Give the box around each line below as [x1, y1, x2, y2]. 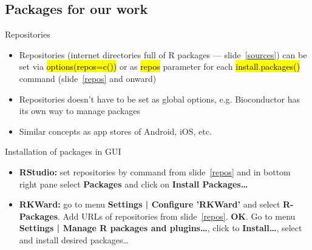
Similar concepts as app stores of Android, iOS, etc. [19, 124, 212, 137]
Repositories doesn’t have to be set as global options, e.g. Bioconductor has [19, 92, 300, 105]
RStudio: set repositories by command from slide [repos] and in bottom [19, 165, 291, 178]
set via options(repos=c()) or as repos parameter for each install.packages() [19, 60, 300, 73]
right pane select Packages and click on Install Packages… [19, 177, 248, 190]
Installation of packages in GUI [5, 145, 121, 158]
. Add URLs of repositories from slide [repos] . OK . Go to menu [58, 209, 296, 222]
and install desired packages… [19, 233, 129, 246]
